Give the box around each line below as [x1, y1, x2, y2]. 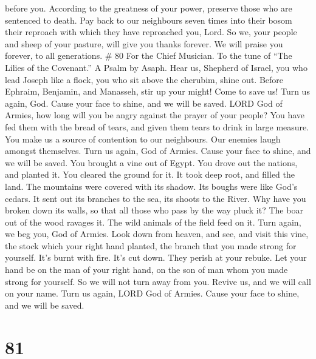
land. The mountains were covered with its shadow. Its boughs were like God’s [5, 180, 298, 192]
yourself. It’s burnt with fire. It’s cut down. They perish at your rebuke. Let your [5, 251, 307, 264]
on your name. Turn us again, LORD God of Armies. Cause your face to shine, [5, 287, 300, 300]
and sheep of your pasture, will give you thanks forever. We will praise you [5, 37, 283, 50]
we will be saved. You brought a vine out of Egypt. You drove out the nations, [5, 156, 298, 169]
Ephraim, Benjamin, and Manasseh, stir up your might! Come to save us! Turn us [5, 85, 310, 98]
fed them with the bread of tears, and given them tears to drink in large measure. [5, 120, 309, 133]
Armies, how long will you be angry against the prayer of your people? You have [5, 109, 305, 121]
